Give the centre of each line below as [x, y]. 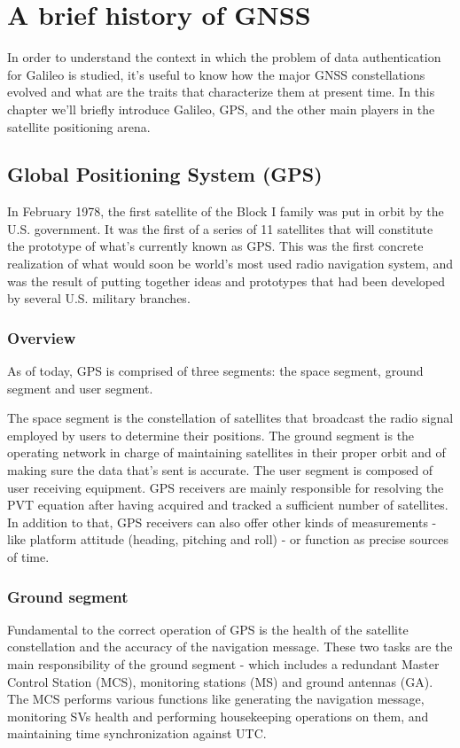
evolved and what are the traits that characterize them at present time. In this [221, 92]
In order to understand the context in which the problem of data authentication [224, 57]
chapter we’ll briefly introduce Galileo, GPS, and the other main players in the [221, 109]
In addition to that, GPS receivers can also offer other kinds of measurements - [222, 522]
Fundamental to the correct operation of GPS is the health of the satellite [208, 629]
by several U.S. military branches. [99, 298]
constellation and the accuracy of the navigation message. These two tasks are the [230, 647]
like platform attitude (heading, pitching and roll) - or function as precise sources [228, 539]
